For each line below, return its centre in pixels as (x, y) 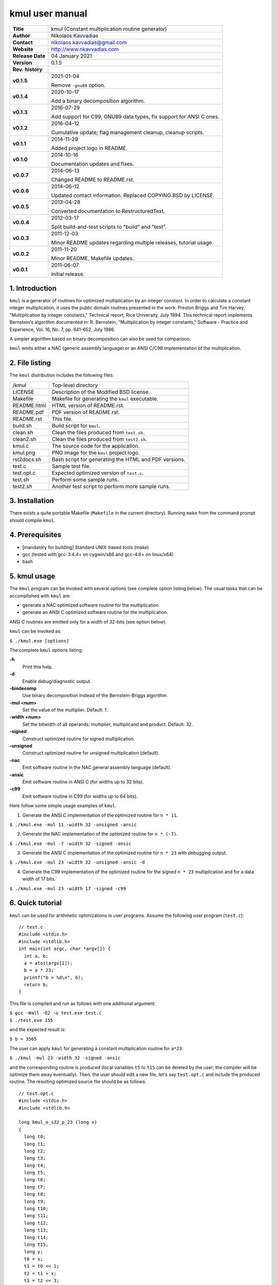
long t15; (36, 1244)
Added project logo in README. (89, 148)
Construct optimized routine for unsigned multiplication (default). (91, 753)
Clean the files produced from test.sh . (98, 432)
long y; (33, 1252)
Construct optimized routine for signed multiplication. (79, 739)
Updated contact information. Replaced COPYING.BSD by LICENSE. (133, 195)
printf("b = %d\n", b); (54, 977)
